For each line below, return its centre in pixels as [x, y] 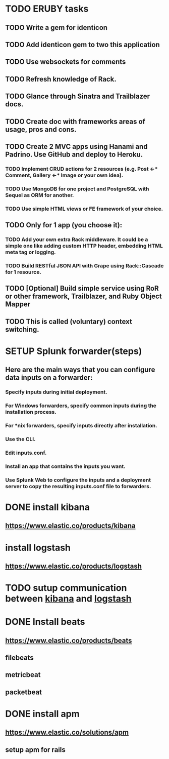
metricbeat [23, 675]
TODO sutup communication [66, 588]
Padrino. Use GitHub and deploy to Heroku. [74, 154]
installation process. [31, 412]
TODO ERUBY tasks [47, 9]
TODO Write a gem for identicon [56, 28]
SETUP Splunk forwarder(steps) [74, 351]
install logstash [38, 548]
